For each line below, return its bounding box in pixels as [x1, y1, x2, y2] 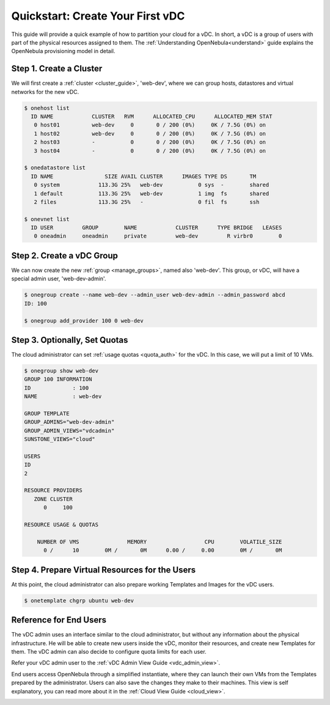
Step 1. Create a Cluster [11, 64, 103, 74]
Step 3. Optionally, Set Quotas [11, 335, 128, 345]
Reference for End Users [11, 615, 107, 626]
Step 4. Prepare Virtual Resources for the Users [11, 564, 196, 575]
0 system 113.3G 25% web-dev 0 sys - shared [34, 181, 269, 189]
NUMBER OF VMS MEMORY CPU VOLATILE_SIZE [37, 538, 282, 545]
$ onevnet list [24, 216, 70, 222]
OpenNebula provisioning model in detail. [11, 48, 116, 55]
